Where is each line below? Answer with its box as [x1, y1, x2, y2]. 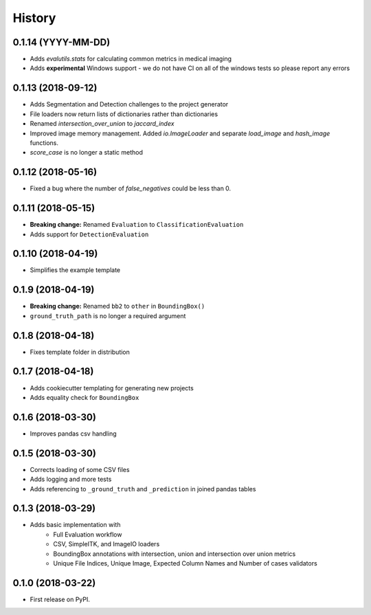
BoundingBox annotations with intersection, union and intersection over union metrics [53, 550, 296, 558]
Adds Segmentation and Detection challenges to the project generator [30, 100, 229, 109]
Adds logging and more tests [30, 475, 112, 484]
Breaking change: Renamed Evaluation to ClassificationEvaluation [30, 221, 244, 229]
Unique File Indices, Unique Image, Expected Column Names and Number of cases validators [53, 559, 317, 567]
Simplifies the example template [30, 266, 120, 274]
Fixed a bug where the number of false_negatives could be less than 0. [30, 184, 232, 192]
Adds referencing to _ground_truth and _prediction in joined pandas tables [30, 484, 256, 493]
